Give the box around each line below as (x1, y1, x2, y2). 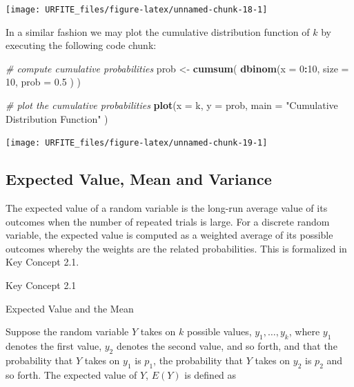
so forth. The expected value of (6, 367, 137, 381)
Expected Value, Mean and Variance (6, 168, 272, 190)
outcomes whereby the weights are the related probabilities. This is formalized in (6, 241, 347, 255)
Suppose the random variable (6, 324, 129, 339)
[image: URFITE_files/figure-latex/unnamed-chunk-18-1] (6, 5, 268, 14)
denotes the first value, (6, 339, 102, 353)
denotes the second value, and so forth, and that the (116, 339, 337, 353)
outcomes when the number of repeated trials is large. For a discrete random (6, 214, 330, 228)
